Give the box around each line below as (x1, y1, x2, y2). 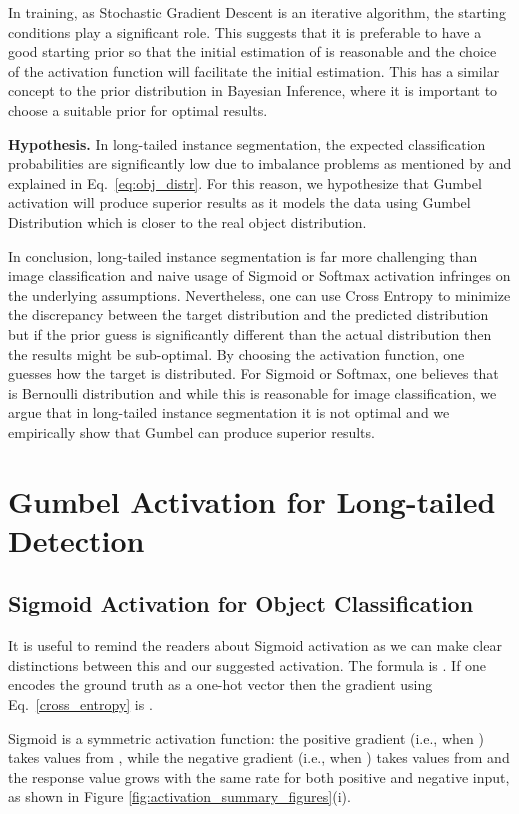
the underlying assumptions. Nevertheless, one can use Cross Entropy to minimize (8, 284, 511, 305)
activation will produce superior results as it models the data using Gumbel (8, 192, 471, 213)
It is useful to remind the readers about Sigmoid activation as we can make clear (8, 635, 502, 656)
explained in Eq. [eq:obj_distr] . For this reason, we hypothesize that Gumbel (8, 172, 482, 193)
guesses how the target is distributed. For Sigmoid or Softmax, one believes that (8, 363, 499, 384)
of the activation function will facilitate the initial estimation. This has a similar (8, 60, 500, 81)
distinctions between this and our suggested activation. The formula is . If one (8, 654, 487, 675)
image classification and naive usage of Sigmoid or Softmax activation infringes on (8, 265, 511, 286)
